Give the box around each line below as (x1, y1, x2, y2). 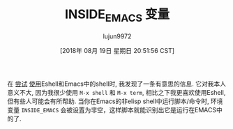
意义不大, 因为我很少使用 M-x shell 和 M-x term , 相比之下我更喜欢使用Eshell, (7, 88, 226, 96)
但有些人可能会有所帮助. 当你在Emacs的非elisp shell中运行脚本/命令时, (7, 97, 209, 105)
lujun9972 (103, 32, 132, 40)
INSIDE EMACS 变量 (64, 6, 170, 24)
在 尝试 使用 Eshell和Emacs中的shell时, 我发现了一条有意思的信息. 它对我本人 (7, 79, 227, 88)
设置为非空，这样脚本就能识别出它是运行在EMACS (72, 105, 217, 114)
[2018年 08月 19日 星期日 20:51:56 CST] (59, 46, 175, 54)
